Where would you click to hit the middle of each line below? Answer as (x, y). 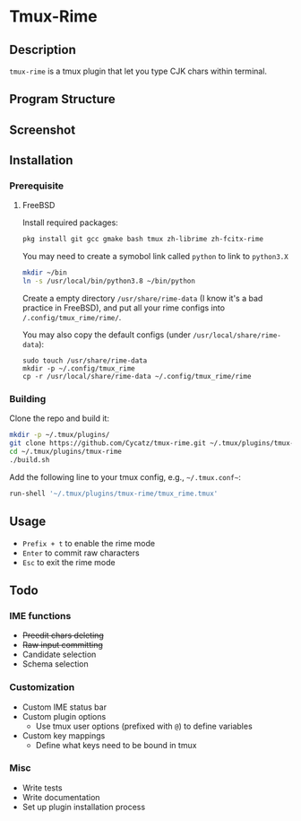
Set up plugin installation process (84, 807)
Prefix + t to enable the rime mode (88, 543)
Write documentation (61, 797)
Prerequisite (37, 186)
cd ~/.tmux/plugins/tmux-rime (66, 452)
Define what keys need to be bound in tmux (116, 745)
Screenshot (43, 130)
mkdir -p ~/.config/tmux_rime (79, 369)
